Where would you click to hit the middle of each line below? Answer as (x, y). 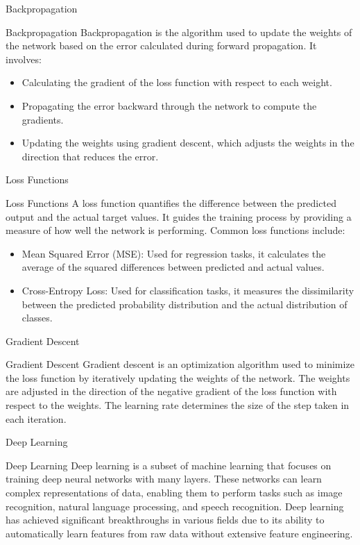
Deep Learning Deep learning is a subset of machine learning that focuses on (169, 465)
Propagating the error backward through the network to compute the (169, 105)
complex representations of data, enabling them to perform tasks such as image (174, 493)
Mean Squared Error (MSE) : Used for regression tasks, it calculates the (174, 253)
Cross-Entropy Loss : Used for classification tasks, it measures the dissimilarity (188, 290)
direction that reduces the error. (90, 156)
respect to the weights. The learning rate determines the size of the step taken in (178, 405)
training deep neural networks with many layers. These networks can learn (164, 479)
